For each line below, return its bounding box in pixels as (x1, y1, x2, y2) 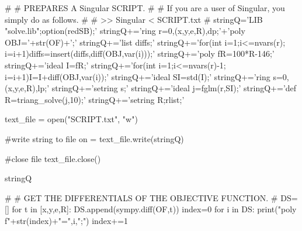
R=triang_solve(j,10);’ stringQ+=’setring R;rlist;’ (5, 93, 185, 105)
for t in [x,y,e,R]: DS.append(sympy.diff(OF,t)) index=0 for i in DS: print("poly (12, 203, 297, 215)
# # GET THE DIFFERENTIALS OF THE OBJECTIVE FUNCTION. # (5, 191, 278, 204)
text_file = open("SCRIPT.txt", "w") (5, 113, 138, 125)
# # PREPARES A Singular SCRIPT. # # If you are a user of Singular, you (5, 2, 285, 13)
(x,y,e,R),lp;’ (5, 82, 50, 94)
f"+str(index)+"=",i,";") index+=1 (5, 214, 129, 226)
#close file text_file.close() (5, 152, 101, 164)
